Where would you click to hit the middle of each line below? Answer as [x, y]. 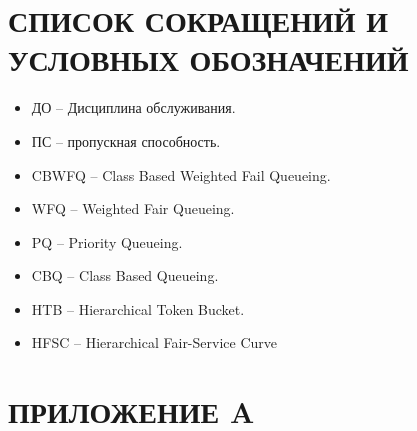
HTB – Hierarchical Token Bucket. [138, 308]
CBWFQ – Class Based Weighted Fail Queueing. [181, 174]
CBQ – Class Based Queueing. [125, 275]
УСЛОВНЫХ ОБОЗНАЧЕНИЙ [208, 59]
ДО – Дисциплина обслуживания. [133, 107]
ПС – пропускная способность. [126, 140]
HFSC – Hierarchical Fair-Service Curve [154, 342]
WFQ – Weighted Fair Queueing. [133, 208]
